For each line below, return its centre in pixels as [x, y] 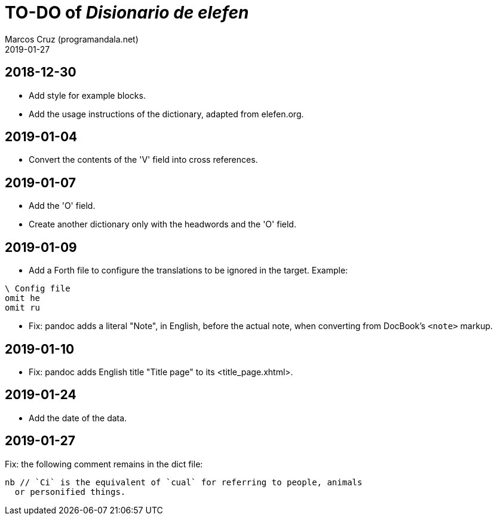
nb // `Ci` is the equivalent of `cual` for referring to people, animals [184, 482]
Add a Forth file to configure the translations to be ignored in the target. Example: [188, 270]
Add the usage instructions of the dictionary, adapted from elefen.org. [166, 114]
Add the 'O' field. [62, 206]
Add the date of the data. [78, 418]
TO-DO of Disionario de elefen [127, 13]
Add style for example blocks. [87, 95]
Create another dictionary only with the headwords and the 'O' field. [162, 224]
